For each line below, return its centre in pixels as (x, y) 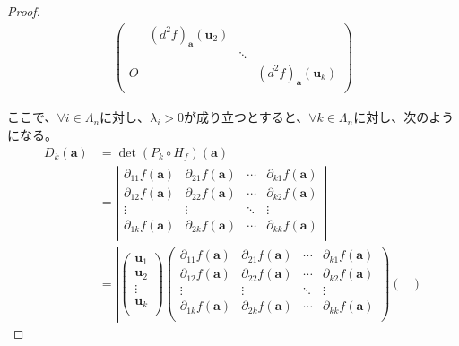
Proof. (24, 11)
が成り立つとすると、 (247, 117)
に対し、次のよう (404, 117)
